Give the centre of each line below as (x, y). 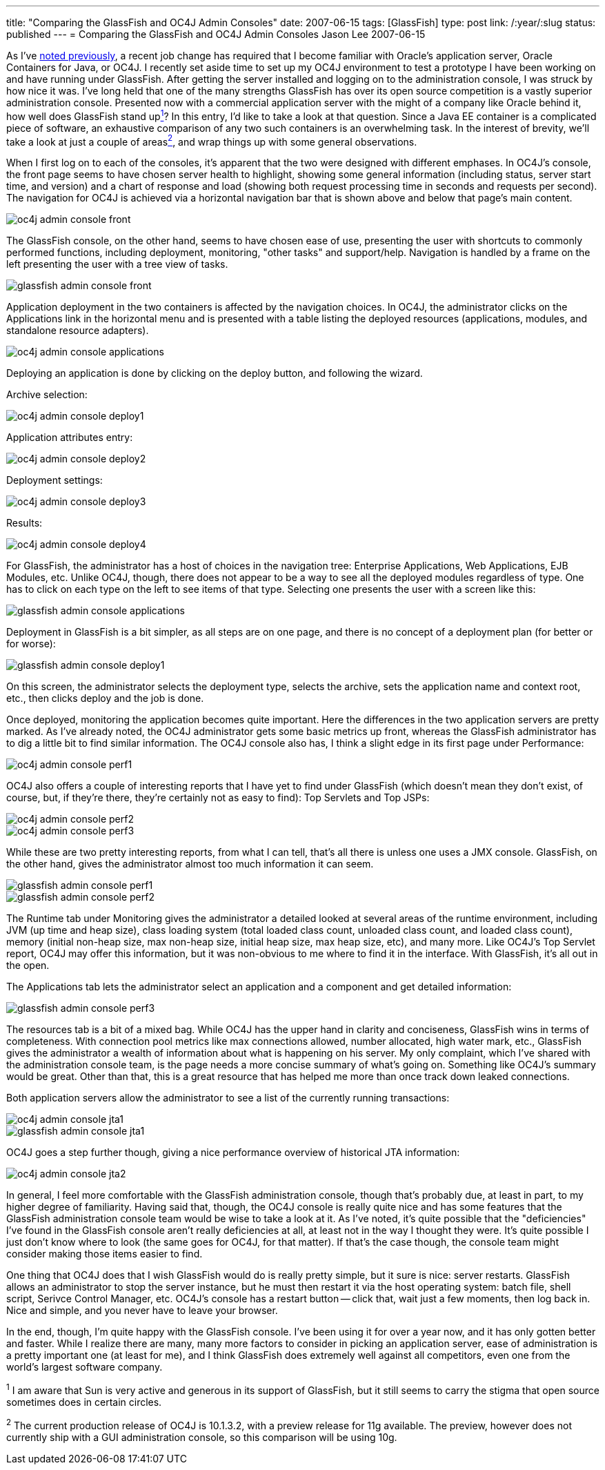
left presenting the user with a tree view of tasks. (117, 264)
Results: (24, 523)
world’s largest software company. (85, 1367)
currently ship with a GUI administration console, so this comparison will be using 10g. (202, 1437)
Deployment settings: (54, 480)
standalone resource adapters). (78, 331)
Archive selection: (47, 395)
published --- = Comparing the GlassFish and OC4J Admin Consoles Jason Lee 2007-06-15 (216, 34)
